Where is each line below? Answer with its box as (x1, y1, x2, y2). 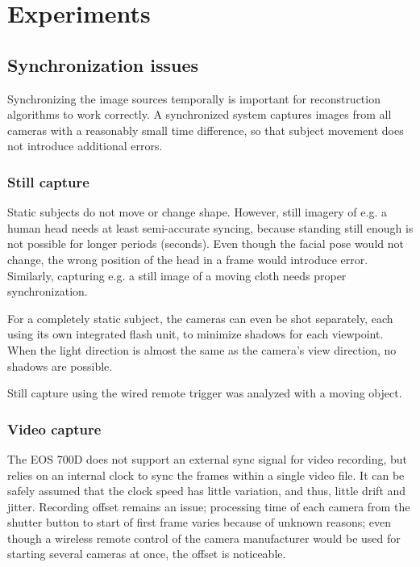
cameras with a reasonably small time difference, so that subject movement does (7, 121, 404, 138)
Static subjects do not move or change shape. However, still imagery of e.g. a (7, 204, 387, 220)
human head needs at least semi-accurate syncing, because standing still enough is (7, 219, 414, 236)
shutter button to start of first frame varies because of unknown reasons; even (7, 514, 391, 531)
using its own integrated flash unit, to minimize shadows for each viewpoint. (7, 325, 384, 342)
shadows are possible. (7, 357, 113, 374)
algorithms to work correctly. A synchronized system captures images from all (7, 106, 392, 123)
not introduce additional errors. (7, 137, 163, 154)
